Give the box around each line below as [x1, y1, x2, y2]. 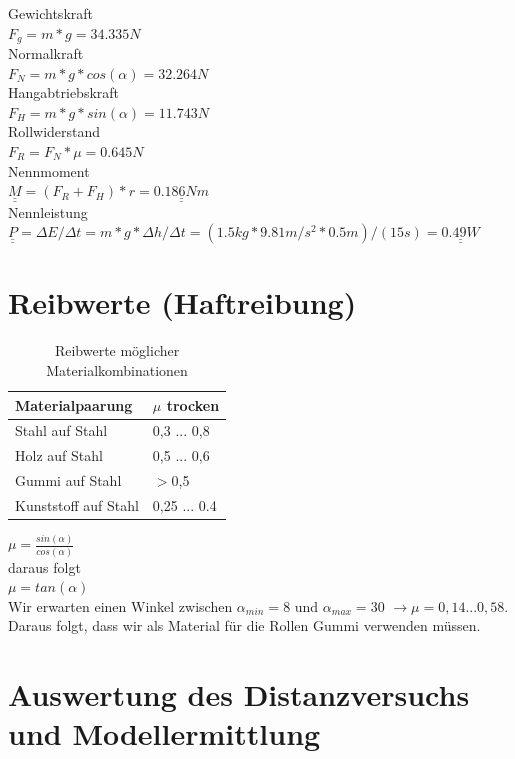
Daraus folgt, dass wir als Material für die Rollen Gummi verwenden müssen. [8, 615, 481, 636]
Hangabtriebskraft [8, 82, 120, 103]
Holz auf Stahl [15, 445, 103, 466]
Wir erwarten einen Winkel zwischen [8, 595, 233, 616]
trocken [166, 394, 220, 415]
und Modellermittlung [8, 713, 321, 754]
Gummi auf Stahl [15, 470, 122, 491]
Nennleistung [8, 201, 88, 222]
